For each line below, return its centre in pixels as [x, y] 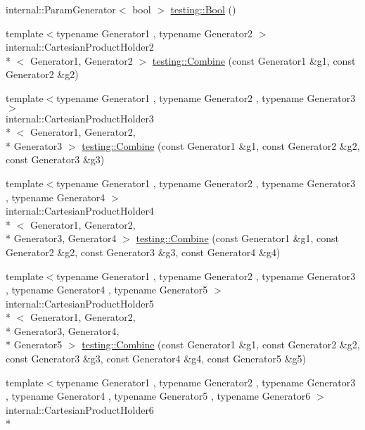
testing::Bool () [203, 9]
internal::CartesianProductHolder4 [80, 211]
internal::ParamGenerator [61, 9]
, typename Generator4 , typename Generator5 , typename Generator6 [158, 396]
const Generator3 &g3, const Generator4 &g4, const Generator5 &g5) [156, 359]
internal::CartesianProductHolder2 [80, 47]
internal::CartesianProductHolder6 [80, 409]
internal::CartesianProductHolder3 [80, 118]
